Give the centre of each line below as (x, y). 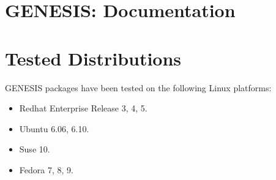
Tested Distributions (93, 58)
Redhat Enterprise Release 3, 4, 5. (83, 108)
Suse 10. (35, 149)
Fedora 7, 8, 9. (46, 169)
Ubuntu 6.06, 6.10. (54, 128)
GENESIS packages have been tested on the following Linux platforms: (138, 87)
